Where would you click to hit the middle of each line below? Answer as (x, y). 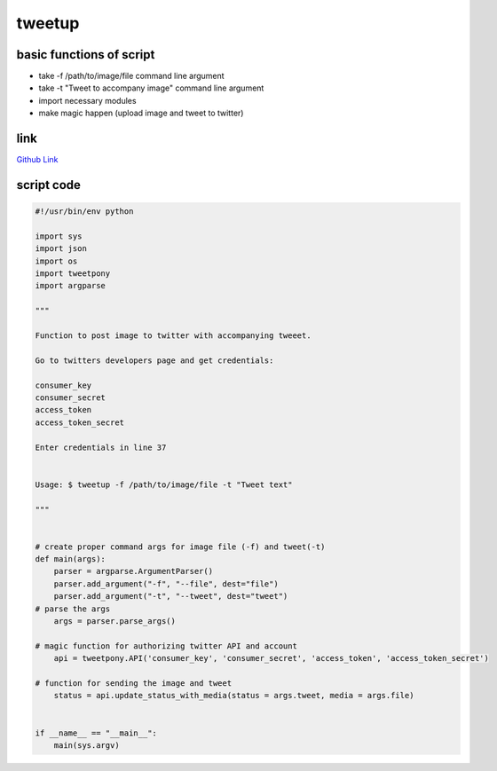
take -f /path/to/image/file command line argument (132, 76)
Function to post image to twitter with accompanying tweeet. (173, 336)
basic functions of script (86, 55)
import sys (59, 236)
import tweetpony (73, 274)
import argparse (71, 286)
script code (49, 185)
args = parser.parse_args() (115, 622)
